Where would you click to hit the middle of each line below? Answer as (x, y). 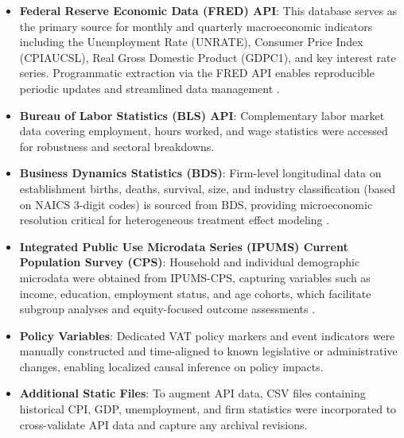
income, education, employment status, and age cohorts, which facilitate (195, 293)
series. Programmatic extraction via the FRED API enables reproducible (197, 73)
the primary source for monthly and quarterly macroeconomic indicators (196, 26)
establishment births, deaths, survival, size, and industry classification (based (208, 188)
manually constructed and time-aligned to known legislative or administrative (208, 351)
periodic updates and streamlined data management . (150, 88)
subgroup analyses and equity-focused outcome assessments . (167, 309)
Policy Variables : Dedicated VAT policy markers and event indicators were (207, 335)
